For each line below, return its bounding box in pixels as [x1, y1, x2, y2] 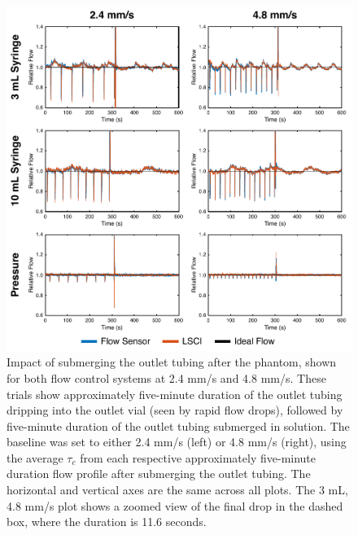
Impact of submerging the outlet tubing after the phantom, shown [7, 353, 337, 371]
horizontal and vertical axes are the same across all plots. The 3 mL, [7, 481, 348, 498]
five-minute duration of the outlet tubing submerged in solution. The [7, 417, 350, 434]
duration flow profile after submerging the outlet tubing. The [7, 465, 311, 482]
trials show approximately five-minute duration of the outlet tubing [7, 385, 343, 402]
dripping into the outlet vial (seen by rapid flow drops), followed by [7, 401, 343, 419]
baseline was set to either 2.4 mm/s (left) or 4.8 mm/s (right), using [7, 433, 347, 450]
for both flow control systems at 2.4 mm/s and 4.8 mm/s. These [7, 369, 326, 386]
